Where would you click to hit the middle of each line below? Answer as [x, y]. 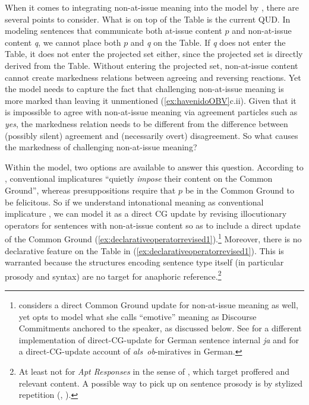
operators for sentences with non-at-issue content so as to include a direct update [153, 225]
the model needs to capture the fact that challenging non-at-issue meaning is [144, 89]
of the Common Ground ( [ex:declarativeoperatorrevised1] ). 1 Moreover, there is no [153, 238]
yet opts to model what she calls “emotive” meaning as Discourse [138, 316]
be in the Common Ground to [239, 190]
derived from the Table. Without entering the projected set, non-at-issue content [152, 65]
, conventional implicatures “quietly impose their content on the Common [139, 178]
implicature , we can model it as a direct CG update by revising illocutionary [146, 213]
